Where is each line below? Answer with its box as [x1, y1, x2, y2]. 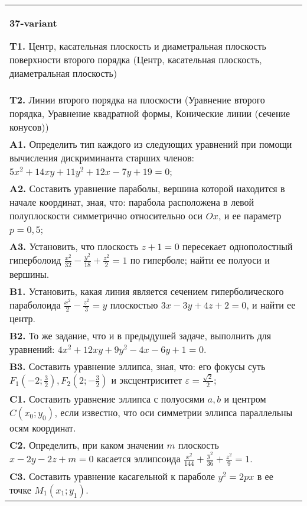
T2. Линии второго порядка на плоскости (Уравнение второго [9, 93, 265, 106]
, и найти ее [246, 297, 296, 312]
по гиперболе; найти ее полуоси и [130, 253, 270, 267]
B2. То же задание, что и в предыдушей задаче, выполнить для [9, 329, 272, 343]
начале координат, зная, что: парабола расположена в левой [9, 195, 254, 209]
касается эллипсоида [96, 452, 181, 466]
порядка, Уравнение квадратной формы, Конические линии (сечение [9, 106, 290, 120]
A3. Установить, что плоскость [9, 239, 139, 253]
